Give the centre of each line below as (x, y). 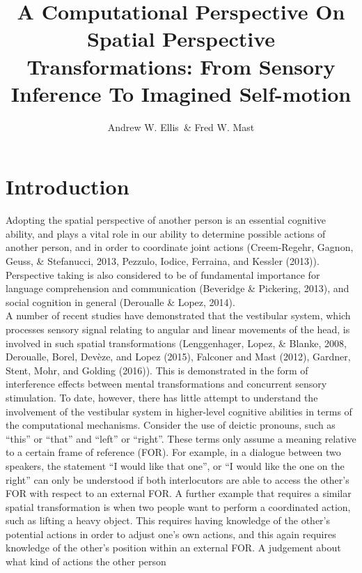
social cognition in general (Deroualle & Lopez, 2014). (120, 301)
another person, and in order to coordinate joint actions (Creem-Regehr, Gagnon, (180, 247)
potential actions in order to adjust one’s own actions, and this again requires (171, 534)
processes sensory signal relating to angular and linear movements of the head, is (178, 329)
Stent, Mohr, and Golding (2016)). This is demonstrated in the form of (157, 370)
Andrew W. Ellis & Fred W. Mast (181, 127)
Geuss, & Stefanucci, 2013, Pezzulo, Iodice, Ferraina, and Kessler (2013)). (163, 261)
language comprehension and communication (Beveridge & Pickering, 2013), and (178, 288)
